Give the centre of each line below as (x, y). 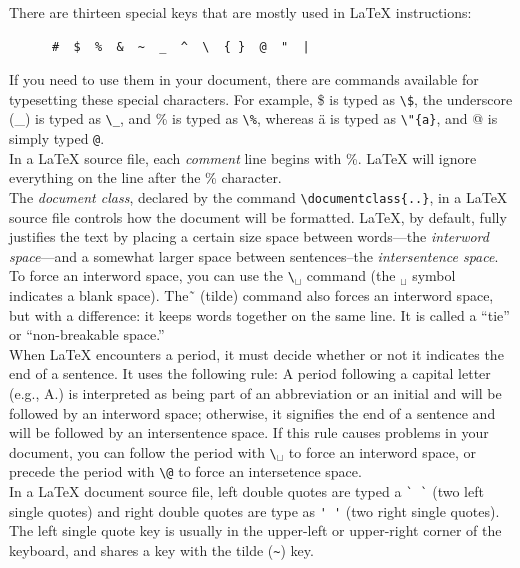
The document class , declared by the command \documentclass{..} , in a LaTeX (258, 196)
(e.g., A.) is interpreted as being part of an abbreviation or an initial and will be (255, 393)
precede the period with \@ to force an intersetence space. (185, 471)
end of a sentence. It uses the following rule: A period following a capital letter (250, 373)
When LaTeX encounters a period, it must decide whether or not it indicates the (256, 353)
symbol (434, 275)
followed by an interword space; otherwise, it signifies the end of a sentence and (252, 412)
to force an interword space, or (382, 451)
